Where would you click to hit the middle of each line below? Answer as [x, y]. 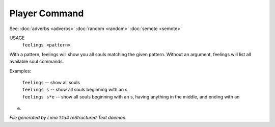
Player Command [47, 13]
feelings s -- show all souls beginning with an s [75, 90]
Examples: [20, 71]
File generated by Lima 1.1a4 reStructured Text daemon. [68, 118]
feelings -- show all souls [51, 82]
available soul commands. [37, 62]
